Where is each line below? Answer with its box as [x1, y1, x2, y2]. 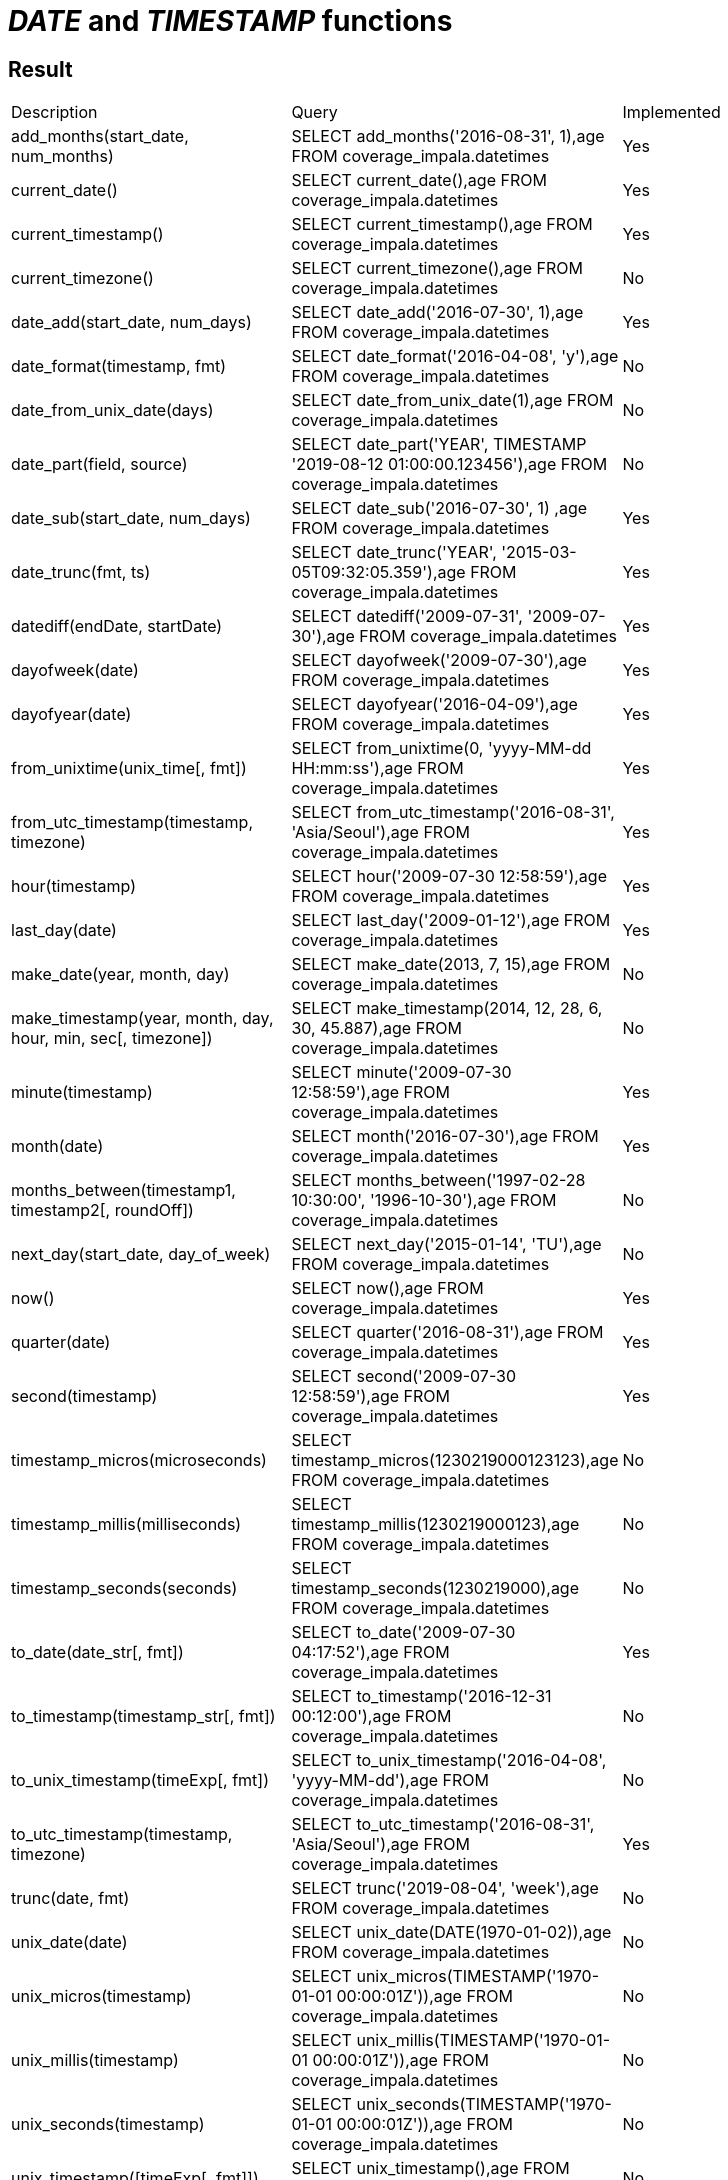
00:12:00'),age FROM [291, 1706, 452, 1727]
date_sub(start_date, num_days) [11, 508, 251, 529]
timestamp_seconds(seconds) [11, 1578, 238, 1599]
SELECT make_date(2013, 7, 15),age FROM [291, 954, 611, 975]
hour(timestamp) [11, 876, 137, 897]
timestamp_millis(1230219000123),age [291, 1514, 580, 1535]
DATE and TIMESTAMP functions [8, 4, 453, 38]
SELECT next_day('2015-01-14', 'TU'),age [291, 1234, 602, 1255]
